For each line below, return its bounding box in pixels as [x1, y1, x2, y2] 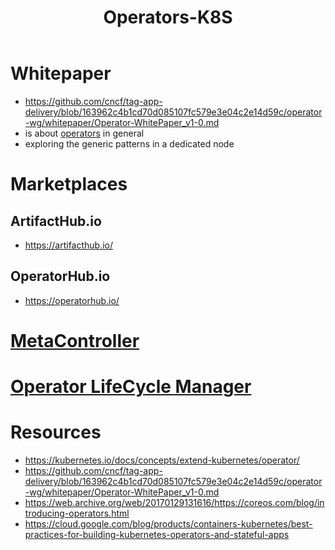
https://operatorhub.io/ [24, 294, 120, 306]
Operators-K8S [103, 6, 233, 29]
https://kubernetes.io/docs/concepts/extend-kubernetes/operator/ [24, 454, 300, 466]
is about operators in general [24, 127, 145, 139]
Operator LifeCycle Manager [10, 376, 252, 398]
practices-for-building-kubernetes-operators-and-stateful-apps [24, 529, 290, 541]
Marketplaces [10, 173, 128, 196]
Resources [10, 421, 102, 444]
